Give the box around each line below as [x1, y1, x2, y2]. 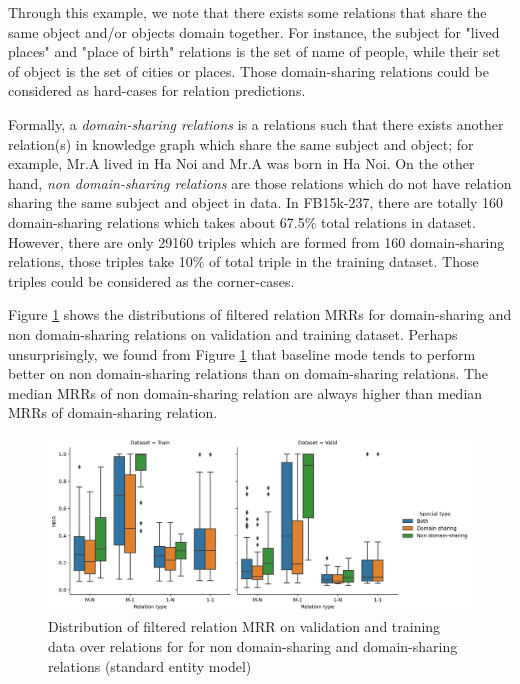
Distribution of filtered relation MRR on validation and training [48, 616, 441, 637]
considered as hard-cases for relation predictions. [8, 80, 306, 101]
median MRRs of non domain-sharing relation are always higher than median [8, 382, 483, 403]
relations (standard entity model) [48, 655, 252, 676]
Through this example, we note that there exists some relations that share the [8, 2, 487, 22]
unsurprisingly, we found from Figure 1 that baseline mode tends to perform [8, 343, 476, 364]
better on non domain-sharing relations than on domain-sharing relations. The [8, 363, 489, 384]
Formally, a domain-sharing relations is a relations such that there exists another [8, 113, 504, 134]
